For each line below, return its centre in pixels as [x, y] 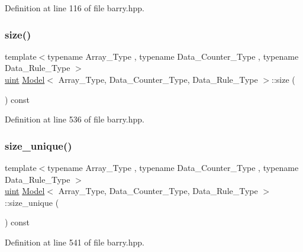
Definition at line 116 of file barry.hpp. [75, 8]
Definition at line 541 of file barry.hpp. [75, 242]
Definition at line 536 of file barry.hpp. [75, 119]
